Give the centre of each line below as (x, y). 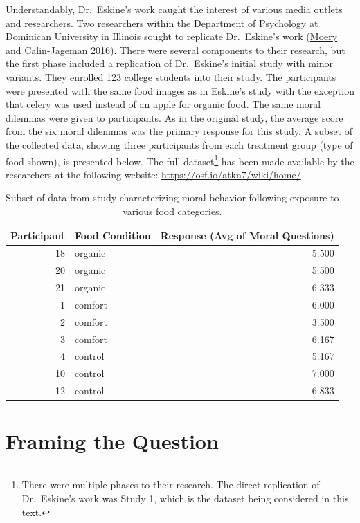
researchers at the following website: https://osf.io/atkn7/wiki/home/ (153, 174)
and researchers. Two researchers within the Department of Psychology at (162, 22)
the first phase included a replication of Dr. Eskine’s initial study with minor (170, 63)
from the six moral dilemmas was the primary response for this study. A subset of (179, 131)
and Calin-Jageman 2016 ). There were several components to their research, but (175, 49)
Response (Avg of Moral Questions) (247, 235)
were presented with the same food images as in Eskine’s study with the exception (180, 90)
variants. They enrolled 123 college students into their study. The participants (171, 76)
